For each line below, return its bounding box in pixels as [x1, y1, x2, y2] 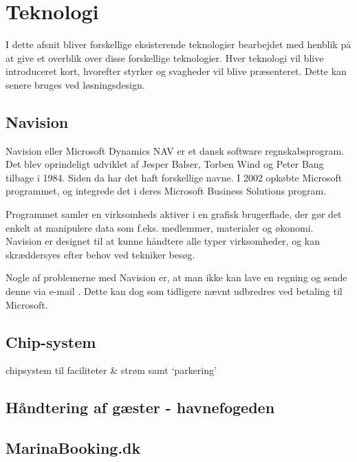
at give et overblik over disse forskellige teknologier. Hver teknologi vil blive [6, 50, 324, 65]
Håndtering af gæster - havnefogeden [6, 397, 275, 418]
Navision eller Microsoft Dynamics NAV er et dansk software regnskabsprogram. [6, 143, 345, 157]
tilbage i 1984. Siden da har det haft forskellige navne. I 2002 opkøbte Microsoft [6, 170, 343, 184]
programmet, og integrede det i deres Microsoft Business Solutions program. [6, 184, 327, 198]
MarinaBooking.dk [6, 437, 141, 459]
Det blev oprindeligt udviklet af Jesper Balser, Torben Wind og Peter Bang [6, 157, 324, 171]
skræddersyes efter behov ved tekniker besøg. [6, 247, 195, 261]
